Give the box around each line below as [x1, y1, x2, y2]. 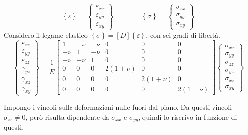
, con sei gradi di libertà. [146, 29, 220, 40]
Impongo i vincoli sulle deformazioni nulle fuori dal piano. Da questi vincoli [4, 102, 232, 112]
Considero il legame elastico [4, 29, 88, 40]
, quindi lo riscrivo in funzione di [138, 111, 237, 122]
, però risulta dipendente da [25, 111, 109, 122]
